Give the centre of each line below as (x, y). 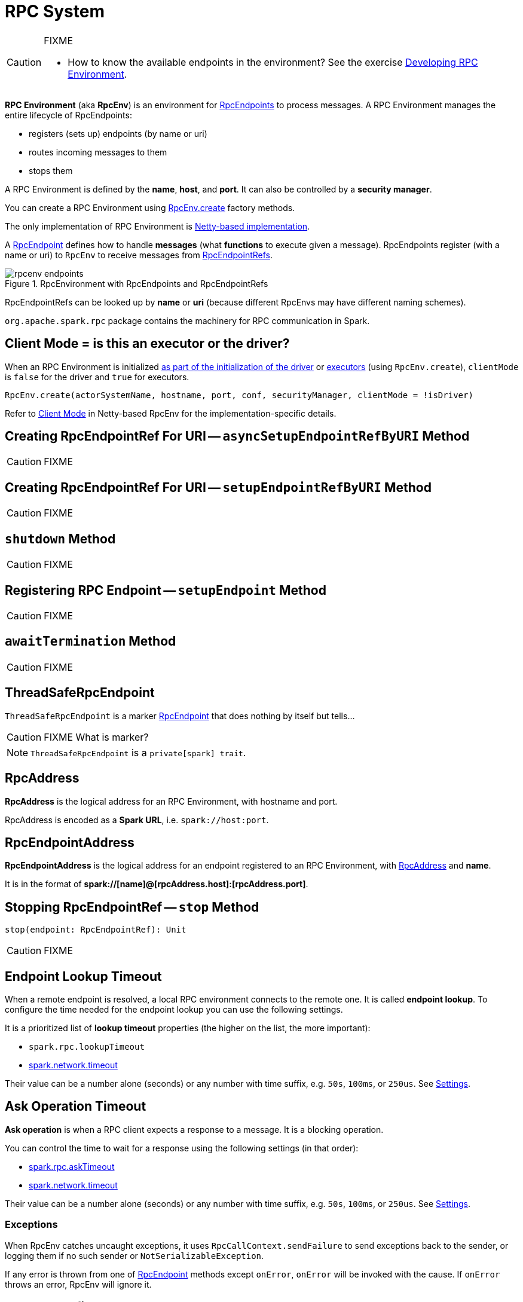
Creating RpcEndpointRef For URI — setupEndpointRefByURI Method (218, 487)
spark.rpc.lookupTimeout (87, 1047)
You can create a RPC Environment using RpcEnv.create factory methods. (150, 207)
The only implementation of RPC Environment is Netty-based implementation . (157, 226)
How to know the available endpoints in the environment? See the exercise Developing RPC (273, 62)
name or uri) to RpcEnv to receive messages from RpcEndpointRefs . (139, 255)
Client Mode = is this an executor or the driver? (147, 344)
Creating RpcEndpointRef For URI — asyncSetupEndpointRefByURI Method (237, 436)
